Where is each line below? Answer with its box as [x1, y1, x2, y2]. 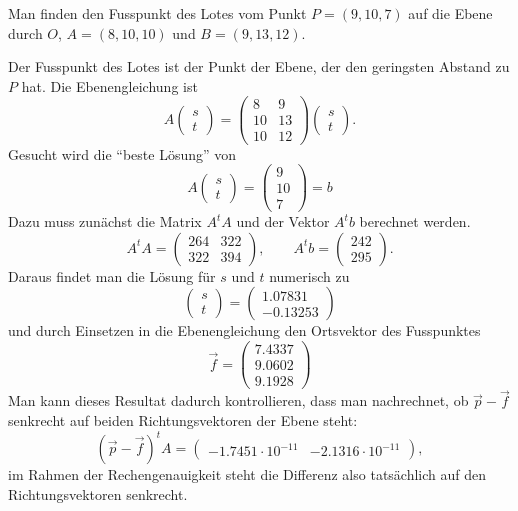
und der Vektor [236, 211, 330, 232]
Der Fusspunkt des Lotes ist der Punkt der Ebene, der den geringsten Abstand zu [8, 56, 510, 77]
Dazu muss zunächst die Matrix [8, 211, 202, 232]
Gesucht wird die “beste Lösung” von [8, 143, 237, 164]
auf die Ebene [408, 3, 493, 23]
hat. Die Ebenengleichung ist [21, 75, 198, 96]
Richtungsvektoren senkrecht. [8, 483, 188, 504]
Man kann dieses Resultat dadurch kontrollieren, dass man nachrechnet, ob [8, 390, 469, 411]
